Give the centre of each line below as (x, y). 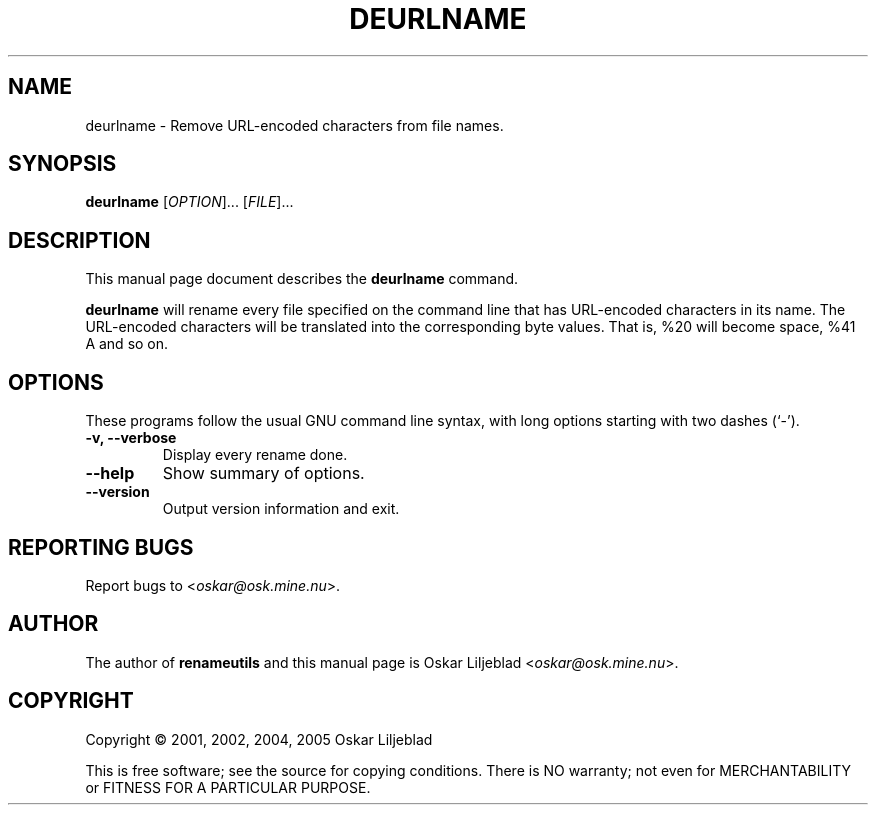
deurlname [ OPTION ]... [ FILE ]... (189, 202)
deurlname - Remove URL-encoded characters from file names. (294, 125)
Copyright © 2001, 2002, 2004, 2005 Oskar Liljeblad (259, 739)
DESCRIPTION (79, 240)
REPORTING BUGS (101, 547)
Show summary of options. (263, 473)
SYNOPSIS (62, 164)
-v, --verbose (131, 438)
